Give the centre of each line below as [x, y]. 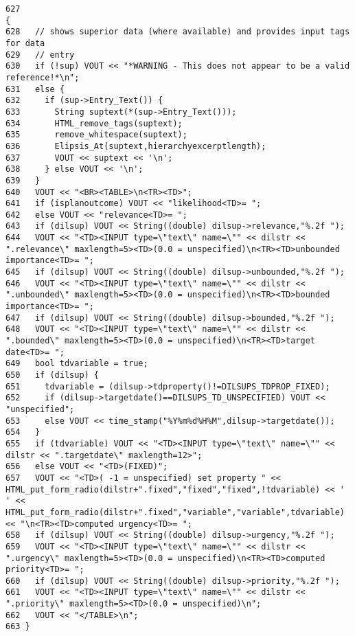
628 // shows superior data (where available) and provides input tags [178, 32]
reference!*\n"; [43, 77]
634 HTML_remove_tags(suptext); [94, 123]
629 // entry [40, 55]
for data [25, 43]
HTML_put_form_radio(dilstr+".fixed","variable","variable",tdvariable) [175, 512]
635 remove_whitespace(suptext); [96, 135]
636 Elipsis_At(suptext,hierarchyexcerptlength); [136, 146]
